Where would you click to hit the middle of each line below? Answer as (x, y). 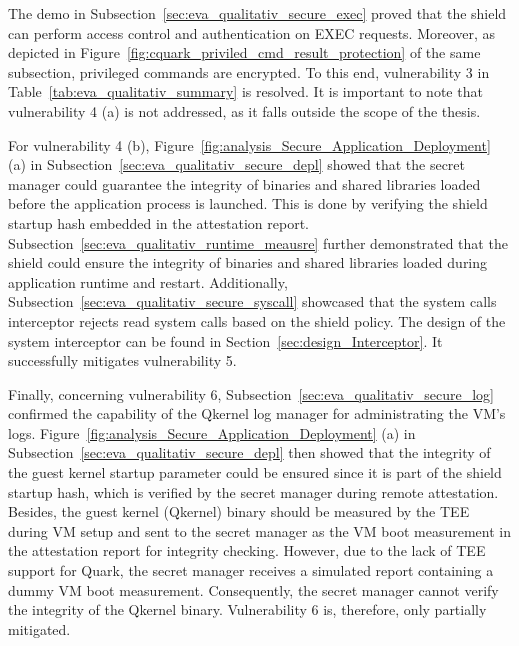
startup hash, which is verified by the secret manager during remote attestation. (253, 491)
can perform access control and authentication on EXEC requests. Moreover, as (252, 32)
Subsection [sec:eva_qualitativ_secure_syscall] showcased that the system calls (252, 301)
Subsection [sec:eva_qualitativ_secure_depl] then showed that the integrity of (249, 452)
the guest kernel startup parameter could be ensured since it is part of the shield (255, 472)
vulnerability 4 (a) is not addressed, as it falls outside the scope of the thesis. (244, 110)
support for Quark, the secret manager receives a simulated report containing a (251, 570)
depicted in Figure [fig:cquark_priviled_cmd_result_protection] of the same (244, 52)
